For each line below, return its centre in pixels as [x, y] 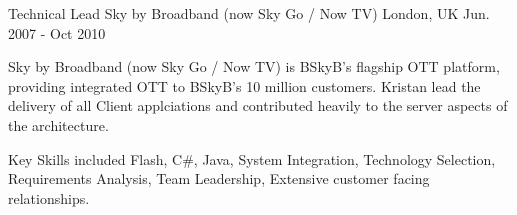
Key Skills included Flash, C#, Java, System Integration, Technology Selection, [252, 158]
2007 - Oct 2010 [57, 32]
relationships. [49, 197]
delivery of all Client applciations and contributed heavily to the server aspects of [258, 105]
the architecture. [58, 124]
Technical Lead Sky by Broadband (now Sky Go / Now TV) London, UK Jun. [249, 13]
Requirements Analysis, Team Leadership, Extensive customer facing [219, 178]
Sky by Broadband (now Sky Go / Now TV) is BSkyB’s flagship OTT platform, [254, 66]
